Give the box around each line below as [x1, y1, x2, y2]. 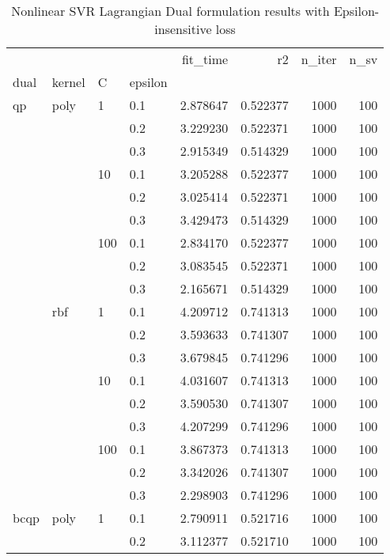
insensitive [154, 20, 212, 38]
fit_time [181, 50, 229, 68]
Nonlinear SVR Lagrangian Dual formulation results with [11, 2, 330, 20]
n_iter [301, 50, 337, 68]
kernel [51, 73, 85, 91]
